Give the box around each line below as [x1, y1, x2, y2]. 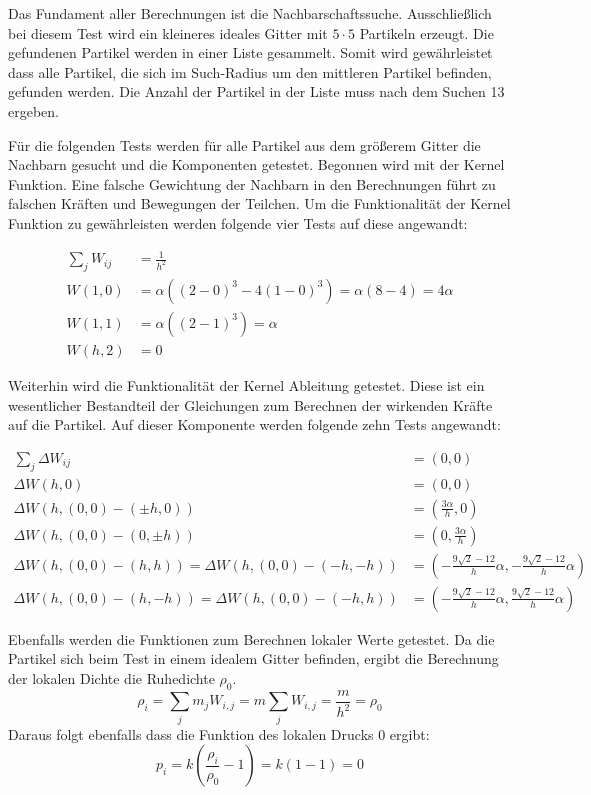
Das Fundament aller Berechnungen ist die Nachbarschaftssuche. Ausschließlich [8, 3, 492, 23]
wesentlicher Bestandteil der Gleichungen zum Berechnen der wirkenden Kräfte [8, 394, 493, 415]
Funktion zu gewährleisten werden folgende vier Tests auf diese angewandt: [8, 212, 468, 233]
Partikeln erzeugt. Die [359, 22, 494, 43]
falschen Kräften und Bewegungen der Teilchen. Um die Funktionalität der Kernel [8, 193, 511, 214]
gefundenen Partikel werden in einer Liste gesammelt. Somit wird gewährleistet [8, 42, 493, 63]
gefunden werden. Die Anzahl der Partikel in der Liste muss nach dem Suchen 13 [8, 81, 505, 102]
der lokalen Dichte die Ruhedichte [8, 667, 215, 688]
